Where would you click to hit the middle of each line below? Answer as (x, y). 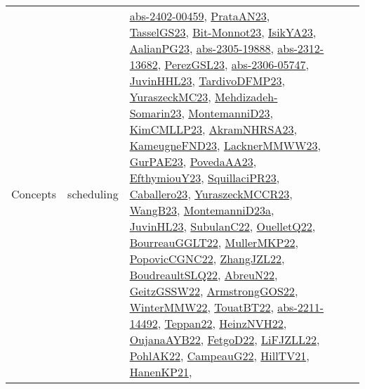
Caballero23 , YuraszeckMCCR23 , (211, 194)
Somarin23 (155, 113)
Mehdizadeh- (246, 97)
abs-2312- (301, 48)
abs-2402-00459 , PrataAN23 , (200, 16)
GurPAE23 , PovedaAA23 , (193, 161)
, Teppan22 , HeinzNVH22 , (222, 323)
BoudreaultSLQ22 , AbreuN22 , (204, 275)
